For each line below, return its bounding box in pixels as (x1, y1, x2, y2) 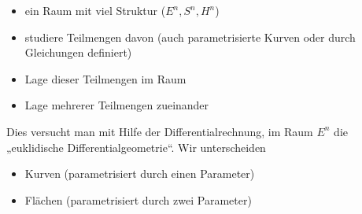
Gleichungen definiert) (24, 44, 132, 61)
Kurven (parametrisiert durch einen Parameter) (24, 165, 255, 182)
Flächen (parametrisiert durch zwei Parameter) (24, 191, 252, 208)
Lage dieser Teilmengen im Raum (24, 70, 187, 87)
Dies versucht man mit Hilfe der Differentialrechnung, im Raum (6, 123, 313, 139)
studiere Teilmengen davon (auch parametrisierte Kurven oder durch (24, 28, 356, 45)
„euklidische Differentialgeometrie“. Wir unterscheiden (6, 138, 266, 155)
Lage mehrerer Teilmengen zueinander (24, 97, 209, 113)
